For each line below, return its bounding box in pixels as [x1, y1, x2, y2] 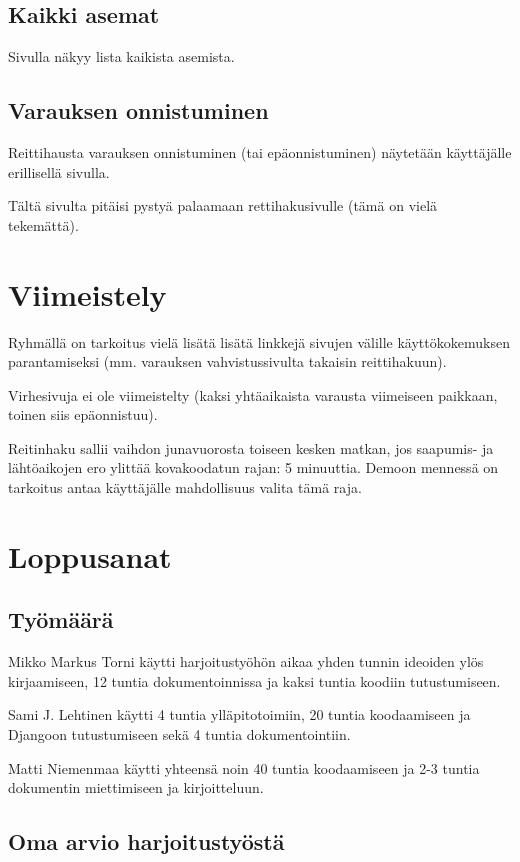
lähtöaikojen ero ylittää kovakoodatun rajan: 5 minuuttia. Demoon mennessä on [8, 457, 499, 478]
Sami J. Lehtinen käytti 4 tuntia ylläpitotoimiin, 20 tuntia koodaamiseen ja [8, 704, 471, 725]
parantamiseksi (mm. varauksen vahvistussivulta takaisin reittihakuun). [8, 351, 447, 372]
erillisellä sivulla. [8, 161, 110, 182]
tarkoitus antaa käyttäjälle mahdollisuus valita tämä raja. [8, 477, 362, 498]
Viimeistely [8, 273, 167, 314]
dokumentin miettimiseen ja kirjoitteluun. [8, 777, 264, 798]
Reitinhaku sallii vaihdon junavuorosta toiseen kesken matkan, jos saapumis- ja [8, 437, 494, 458]
